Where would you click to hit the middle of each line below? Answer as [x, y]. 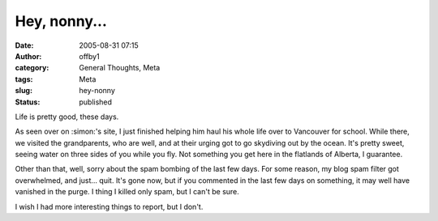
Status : [28, 102]
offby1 [90, 56]
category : [32, 68]
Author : [28, 56]
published [96, 102]
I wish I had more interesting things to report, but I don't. [109, 206]
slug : [24, 91]
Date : [24, 45]
